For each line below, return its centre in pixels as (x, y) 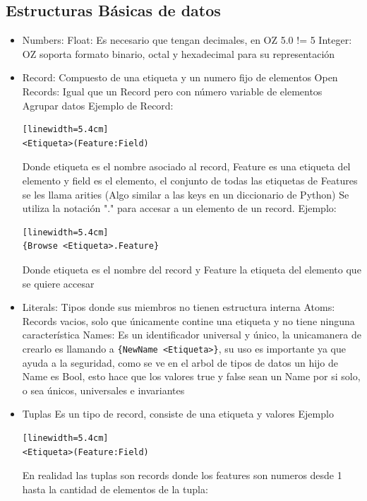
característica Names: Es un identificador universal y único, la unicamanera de (192, 335)
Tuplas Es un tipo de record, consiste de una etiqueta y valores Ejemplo (178, 414)
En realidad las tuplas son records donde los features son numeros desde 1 (182, 475)
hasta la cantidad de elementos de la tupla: (115, 489)
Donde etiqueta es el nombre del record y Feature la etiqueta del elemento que (192, 269)
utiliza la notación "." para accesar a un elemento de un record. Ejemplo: (179, 208)
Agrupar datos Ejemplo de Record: (98, 105)
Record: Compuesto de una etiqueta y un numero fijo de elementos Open (180, 77)
